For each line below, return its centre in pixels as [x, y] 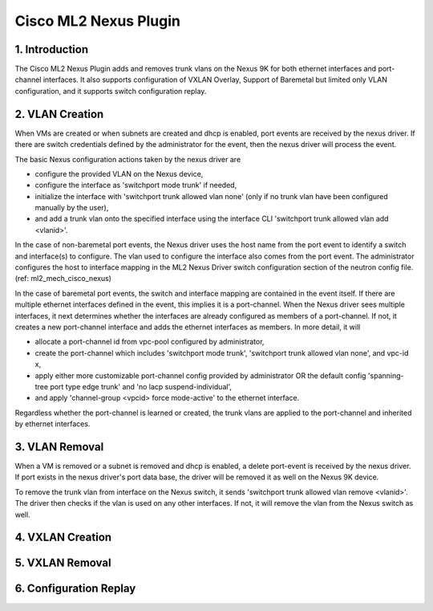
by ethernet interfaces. [53, 424]
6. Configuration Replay [75, 589]
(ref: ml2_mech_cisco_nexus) [63, 279]
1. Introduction [51, 49]
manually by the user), [72, 208]
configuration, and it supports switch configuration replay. [111, 91]
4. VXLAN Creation [63, 538]
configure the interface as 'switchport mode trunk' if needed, [136, 185]
